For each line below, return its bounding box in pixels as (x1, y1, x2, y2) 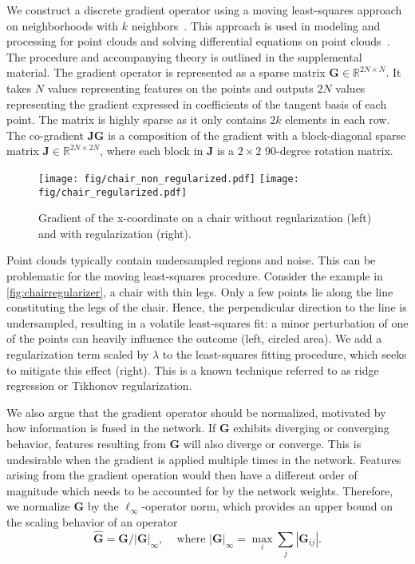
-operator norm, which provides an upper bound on (141, 498, 393, 514)
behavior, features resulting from (6, 435, 166, 451)
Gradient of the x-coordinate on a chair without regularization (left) (38, 209, 372, 226)
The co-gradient (6, 126, 84, 143)
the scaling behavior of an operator (6, 513, 178, 530)
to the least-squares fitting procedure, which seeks (162, 346, 407, 362)
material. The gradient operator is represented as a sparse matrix (6, 64, 326, 81)
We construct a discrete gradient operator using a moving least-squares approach (6, 2, 402, 18)
